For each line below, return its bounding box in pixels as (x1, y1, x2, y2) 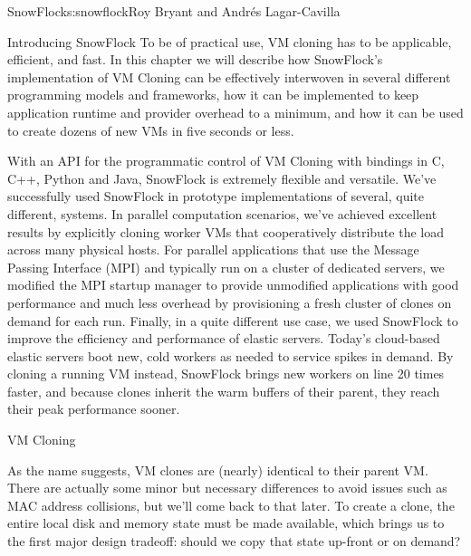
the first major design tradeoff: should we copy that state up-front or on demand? (7, 532, 461, 551)
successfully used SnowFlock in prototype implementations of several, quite (7, 187, 425, 206)
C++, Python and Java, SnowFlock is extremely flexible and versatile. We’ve (7, 168, 437, 187)
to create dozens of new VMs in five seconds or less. (7, 120, 294, 139)
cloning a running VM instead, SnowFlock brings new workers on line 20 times (7, 364, 445, 383)
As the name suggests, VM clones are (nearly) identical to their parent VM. (7, 460, 428, 479)
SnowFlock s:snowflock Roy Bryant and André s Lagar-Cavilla (7, 2, 341, 20)
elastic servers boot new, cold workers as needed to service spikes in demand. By (7, 346, 454, 365)
